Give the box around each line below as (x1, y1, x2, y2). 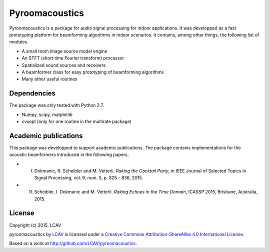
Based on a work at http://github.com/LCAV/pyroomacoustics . (9, 240, 137, 246)
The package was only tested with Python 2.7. (9, 102, 104, 108)
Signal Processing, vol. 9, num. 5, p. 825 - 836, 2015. (34, 175, 143, 181)
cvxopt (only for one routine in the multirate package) (21, 118, 132, 124)
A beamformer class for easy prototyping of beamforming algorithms (21, 69, 164, 75)
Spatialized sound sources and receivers (21, 62, 106, 68)
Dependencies (9, 89, 56, 97)
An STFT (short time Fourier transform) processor (21, 55, 124, 61)
